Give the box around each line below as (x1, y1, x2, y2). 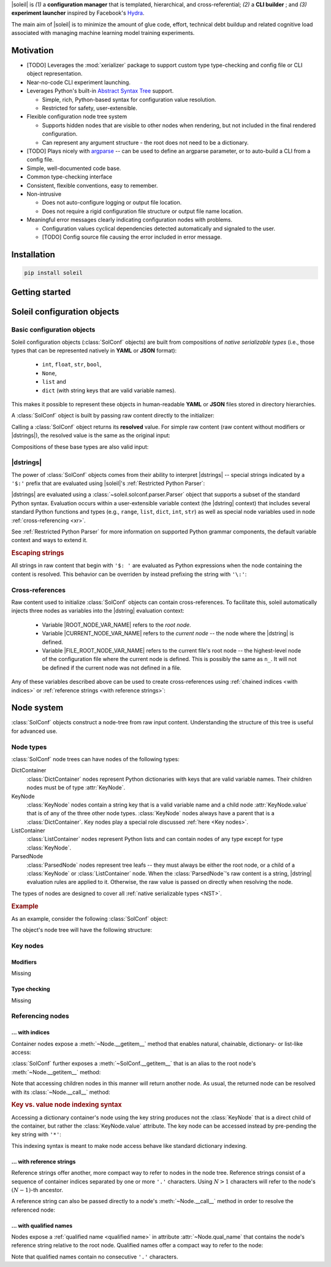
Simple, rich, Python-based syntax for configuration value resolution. (42, 96, 216, 103)
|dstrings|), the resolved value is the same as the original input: (11, 432, 171, 439)
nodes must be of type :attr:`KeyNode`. (26, 784, 126, 791)
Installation (11, 249, 55, 260)
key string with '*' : (11, 1131, 61, 1138)
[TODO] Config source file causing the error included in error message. (42, 233, 222, 241)
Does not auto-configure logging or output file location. (42, 199, 182, 206)
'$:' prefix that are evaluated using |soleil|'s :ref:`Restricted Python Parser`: (11, 479, 205, 487)
